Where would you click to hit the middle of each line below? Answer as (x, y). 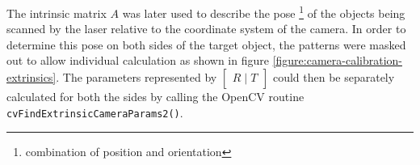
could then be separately (334, 77)
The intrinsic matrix (57, 13)
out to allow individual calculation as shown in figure (138, 60)
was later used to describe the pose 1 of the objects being (264, 12)
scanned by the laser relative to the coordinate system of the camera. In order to (206, 29)
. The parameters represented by (136, 77)
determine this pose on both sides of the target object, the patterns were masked (206, 44)
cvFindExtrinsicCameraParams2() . (95, 112)
